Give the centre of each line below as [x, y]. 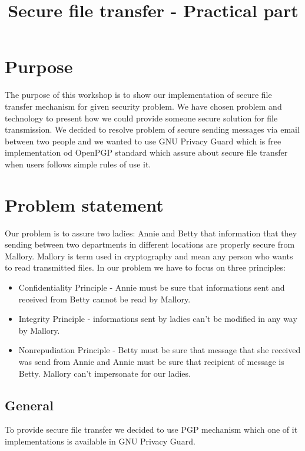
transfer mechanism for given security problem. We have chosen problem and [143, 106]
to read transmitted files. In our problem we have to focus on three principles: [145, 267]
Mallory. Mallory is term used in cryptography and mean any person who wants [149, 256]
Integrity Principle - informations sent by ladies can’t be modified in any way [158, 319]
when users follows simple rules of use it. [78, 164]
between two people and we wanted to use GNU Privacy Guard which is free [143, 141]
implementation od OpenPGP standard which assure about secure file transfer [146, 152]
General [29, 405]
